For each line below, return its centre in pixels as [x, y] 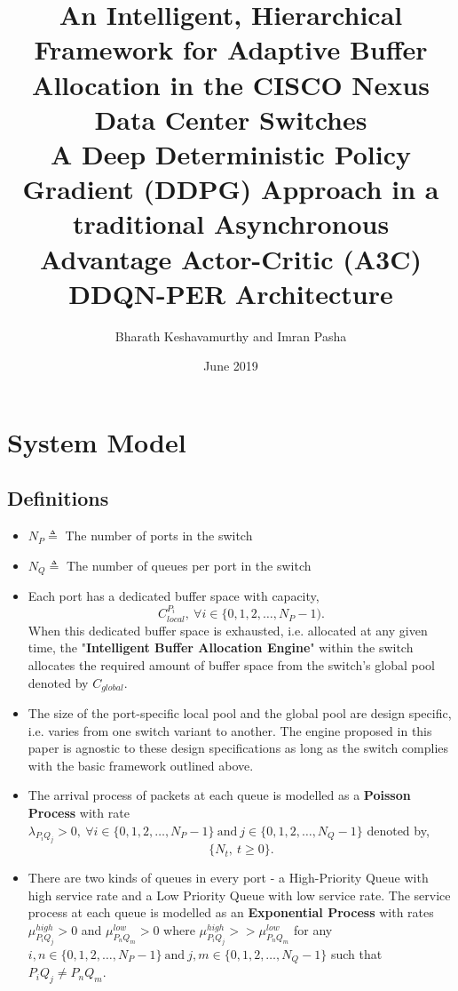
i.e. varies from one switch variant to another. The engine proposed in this [230, 730]
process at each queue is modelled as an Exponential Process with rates [231, 912]
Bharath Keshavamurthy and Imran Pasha [231, 336]
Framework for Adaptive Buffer [231, 49]
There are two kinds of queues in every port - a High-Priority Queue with [228, 878]
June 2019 [231, 366]
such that [356, 953]
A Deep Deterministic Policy [231, 153]
